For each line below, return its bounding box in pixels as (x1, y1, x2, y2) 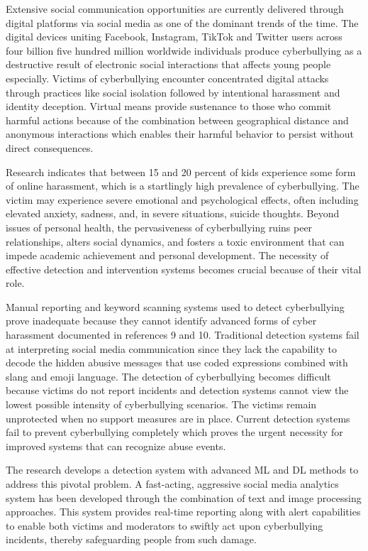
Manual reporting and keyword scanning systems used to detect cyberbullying (6, 299, 345, 314)
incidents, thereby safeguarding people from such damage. (6, 532, 257, 547)
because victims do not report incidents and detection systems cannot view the (6, 383, 349, 398)
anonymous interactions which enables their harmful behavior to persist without (6, 126, 355, 141)
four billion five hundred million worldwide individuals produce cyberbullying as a (6, 43, 362, 58)
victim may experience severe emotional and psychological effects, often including (6, 192, 359, 207)
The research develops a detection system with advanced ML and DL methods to (6, 462, 359, 477)
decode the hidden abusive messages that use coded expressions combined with (6, 355, 348, 370)
